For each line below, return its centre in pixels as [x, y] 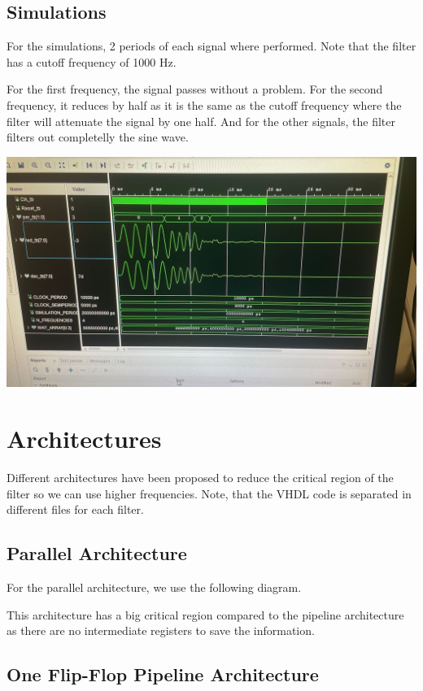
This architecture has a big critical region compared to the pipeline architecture [205, 614]
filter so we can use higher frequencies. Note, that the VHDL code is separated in [209, 493]
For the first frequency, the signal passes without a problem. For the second [195, 89]
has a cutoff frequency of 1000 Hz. [92, 61]
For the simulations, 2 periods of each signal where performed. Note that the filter [211, 46]
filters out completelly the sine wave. [98, 137]
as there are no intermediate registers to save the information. [161, 630]
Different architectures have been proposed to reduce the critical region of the [200, 477]
